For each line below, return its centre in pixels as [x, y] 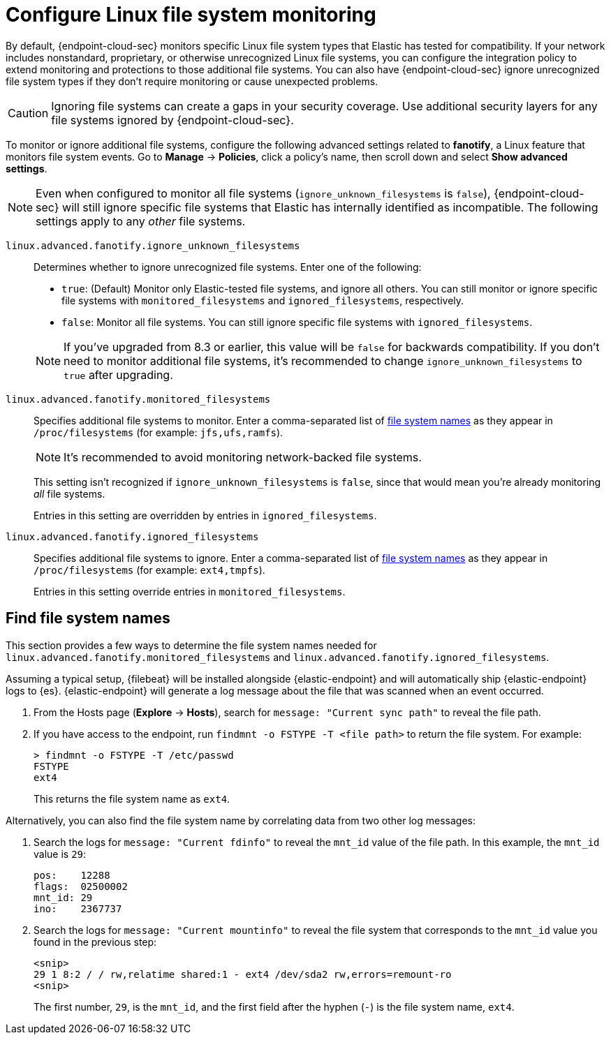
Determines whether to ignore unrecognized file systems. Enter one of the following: [228, 267]
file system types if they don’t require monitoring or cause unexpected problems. [192, 81]
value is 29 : [60, 854]
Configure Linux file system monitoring [191, 15]
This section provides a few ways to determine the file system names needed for [191, 645]
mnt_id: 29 [63, 897]
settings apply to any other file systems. [141, 221]
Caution [28, 113]
